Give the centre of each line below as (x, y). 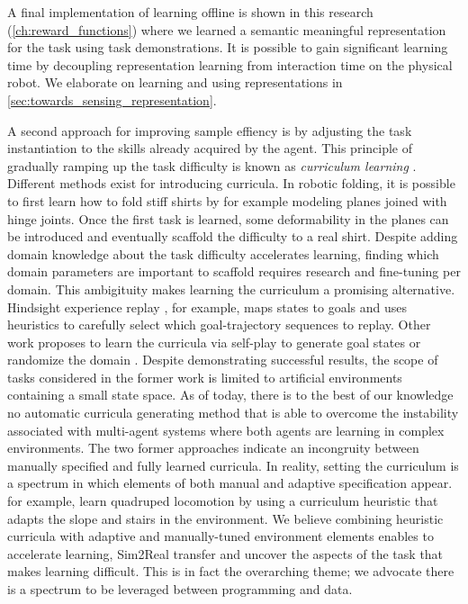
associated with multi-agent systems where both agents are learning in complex (226, 430)
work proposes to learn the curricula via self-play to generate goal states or (214, 342)
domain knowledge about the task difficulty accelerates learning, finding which (223, 253)
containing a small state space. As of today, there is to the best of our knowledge (230, 395)
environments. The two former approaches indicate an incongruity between (213, 448)
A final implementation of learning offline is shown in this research (190, 12)
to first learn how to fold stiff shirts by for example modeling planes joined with (227, 200)
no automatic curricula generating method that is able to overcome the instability (233, 413)
